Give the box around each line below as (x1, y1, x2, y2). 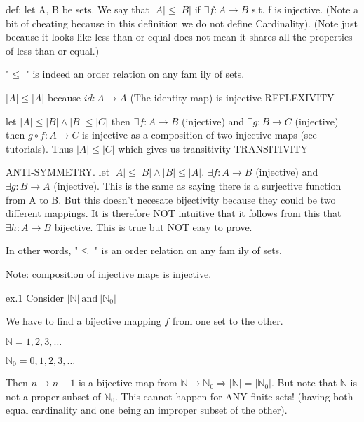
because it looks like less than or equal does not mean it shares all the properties (6, 29, 353, 44)
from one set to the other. (172, 314, 283, 328)
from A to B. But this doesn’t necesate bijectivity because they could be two (6, 192, 336, 206)
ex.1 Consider (6, 290, 64, 304)
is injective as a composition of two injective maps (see (82, 127, 317, 142)
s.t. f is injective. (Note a (251, 2, 359, 16)
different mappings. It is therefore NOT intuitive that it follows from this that (6, 206, 342, 220)
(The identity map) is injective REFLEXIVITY (130, 90, 335, 104)
